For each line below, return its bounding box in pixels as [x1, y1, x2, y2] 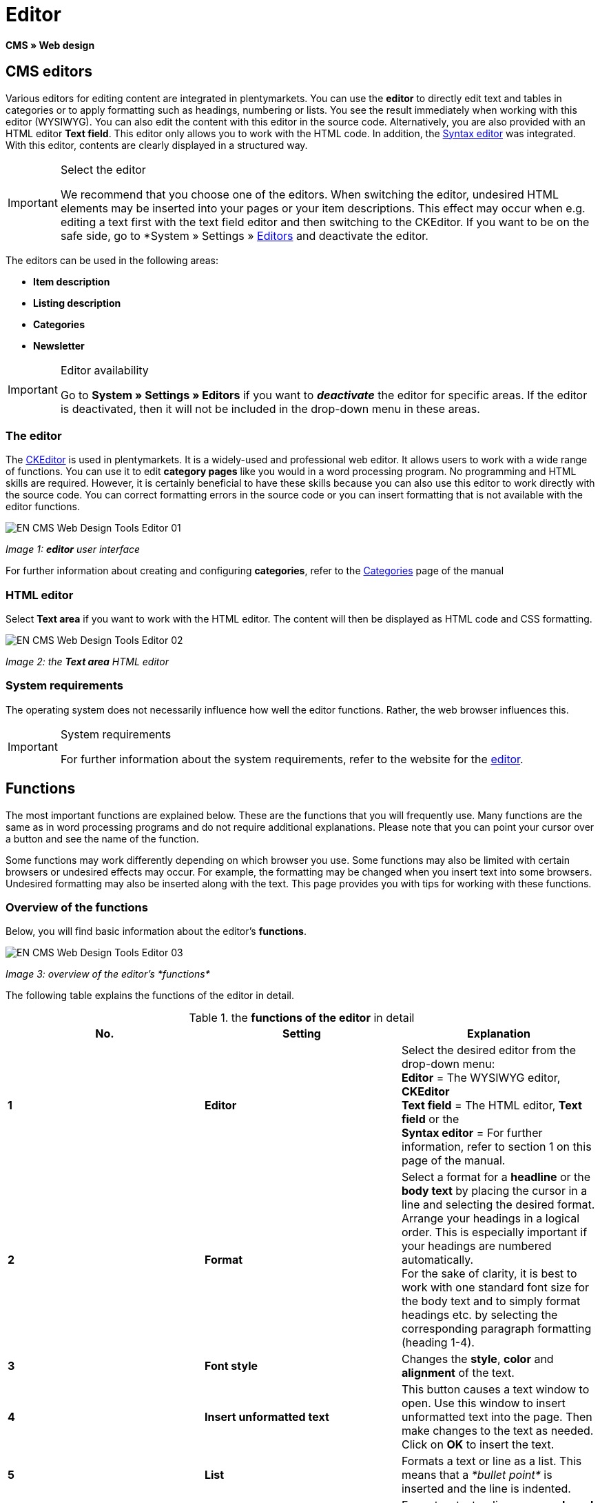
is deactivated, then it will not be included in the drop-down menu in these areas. [60, 401, 480, 416]
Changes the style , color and [401, 1352, 554, 1366]
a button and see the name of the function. [6, 832, 199, 845]
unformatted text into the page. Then [401, 1410, 592, 1424]
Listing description [33, 296, 121, 309]
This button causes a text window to [401, 1382, 590, 1397]
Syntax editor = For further [401, 1126, 543, 1140]
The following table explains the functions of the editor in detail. [6, 989, 294, 1002]
